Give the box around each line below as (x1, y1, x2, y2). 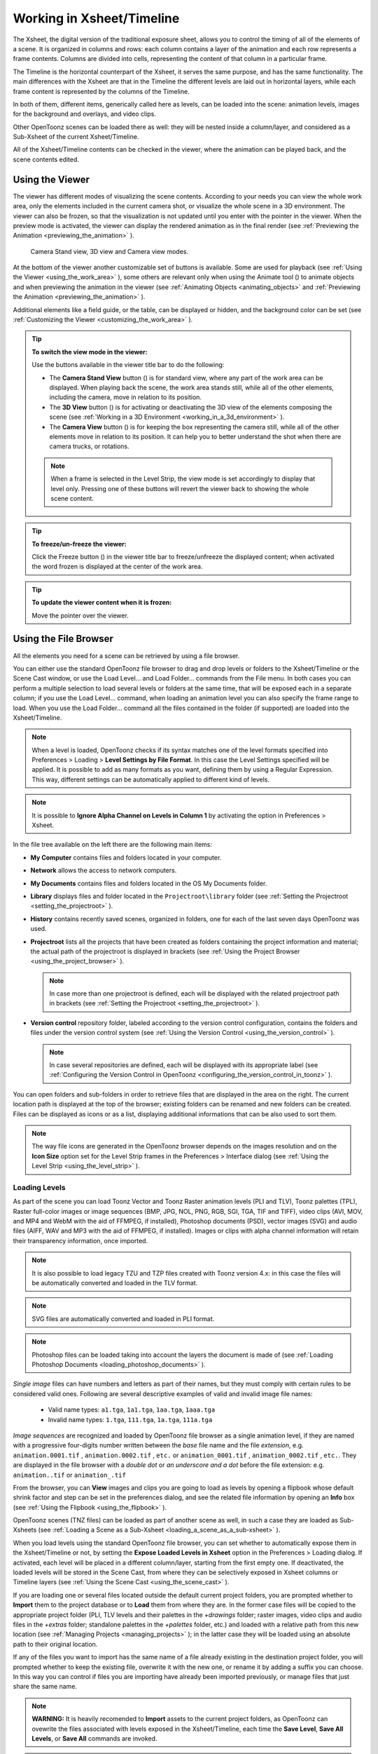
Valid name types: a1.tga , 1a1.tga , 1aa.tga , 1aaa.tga (48, 1405, 216, 1414)
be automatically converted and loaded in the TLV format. (31, 1279, 198, 1287)
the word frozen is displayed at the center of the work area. (31, 562, 203, 571)
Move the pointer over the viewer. (31, 611, 129, 620)
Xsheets (13, 1526, 37, 1534)
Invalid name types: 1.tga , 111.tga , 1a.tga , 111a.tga (48, 1415, 213, 1424)
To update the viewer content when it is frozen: (31, 598, 172, 607)
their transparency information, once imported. (13, 1236, 148, 1245)
